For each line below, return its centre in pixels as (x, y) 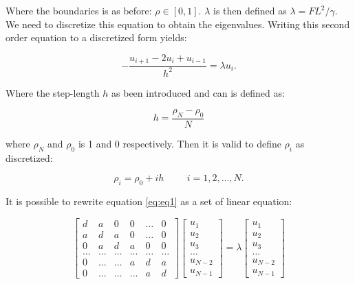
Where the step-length (53, 92)
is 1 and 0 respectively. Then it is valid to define (180, 144)
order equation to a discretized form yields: (96, 37)
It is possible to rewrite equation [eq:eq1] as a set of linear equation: (149, 201)
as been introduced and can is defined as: (198, 92)
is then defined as (250, 10)
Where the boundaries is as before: (79, 10)
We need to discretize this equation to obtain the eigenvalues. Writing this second (178, 24)
